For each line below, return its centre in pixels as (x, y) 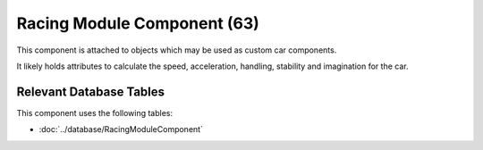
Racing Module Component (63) (138, 23)
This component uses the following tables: (95, 112)
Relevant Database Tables (91, 92)
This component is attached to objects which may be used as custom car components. (177, 50)
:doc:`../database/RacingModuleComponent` (121, 129)
